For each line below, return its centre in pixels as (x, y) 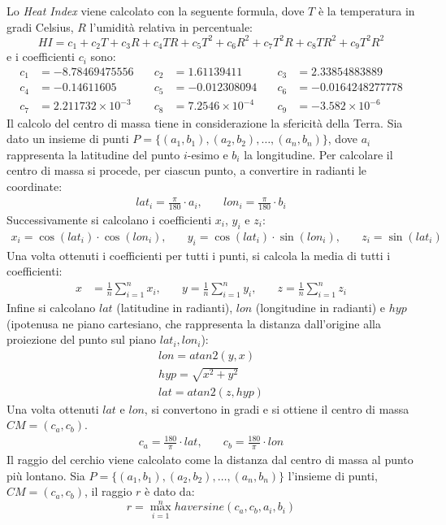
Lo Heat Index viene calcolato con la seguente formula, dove (156, 11)
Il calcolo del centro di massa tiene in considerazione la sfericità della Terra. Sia (205, 122)
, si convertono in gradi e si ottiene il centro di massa (277, 408)
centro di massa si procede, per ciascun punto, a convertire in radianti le (187, 170)
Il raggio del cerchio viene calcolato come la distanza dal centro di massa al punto (210, 460)
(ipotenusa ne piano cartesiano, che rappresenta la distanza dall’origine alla (194, 323)
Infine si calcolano (51, 308)
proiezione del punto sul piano (82, 339)
